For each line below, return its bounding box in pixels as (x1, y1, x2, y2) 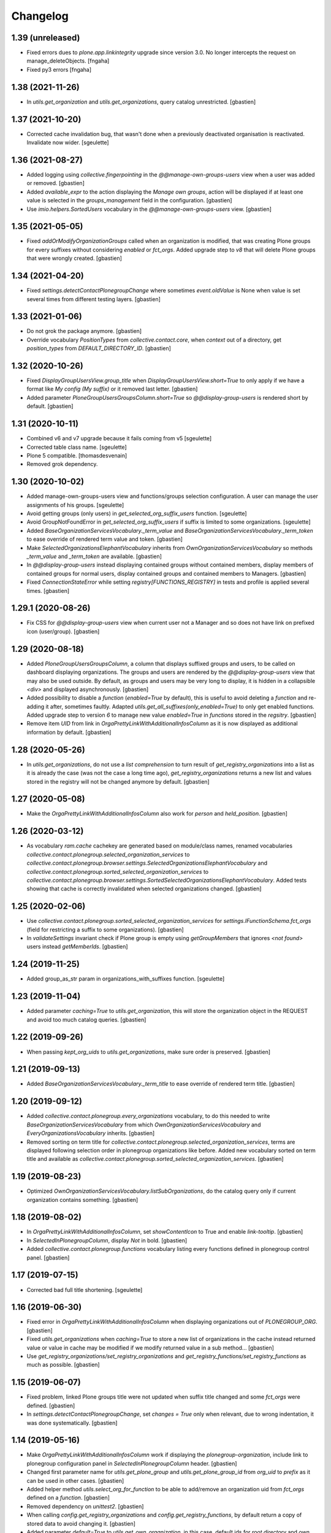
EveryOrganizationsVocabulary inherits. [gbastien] (26, 1130, 155, 1137)
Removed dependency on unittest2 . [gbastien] (26, 1502, 144, 1510)
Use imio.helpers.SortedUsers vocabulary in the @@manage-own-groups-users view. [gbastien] (26, 205, 272, 213)
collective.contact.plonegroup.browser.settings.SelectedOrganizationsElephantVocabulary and (26, 859, 268, 867)
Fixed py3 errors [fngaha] (26, 66, 92, 73)
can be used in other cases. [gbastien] (26, 1477, 124, 1484)
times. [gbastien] (26, 587, 70, 594)
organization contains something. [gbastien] (26, 1196, 139, 1203)
